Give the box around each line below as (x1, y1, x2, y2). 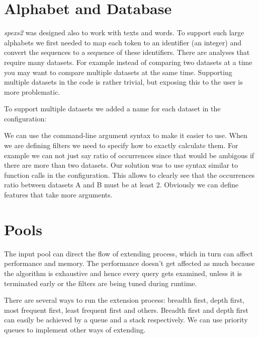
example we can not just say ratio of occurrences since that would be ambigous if (4, 150, 254, 160)
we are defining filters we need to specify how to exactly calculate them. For (4, 140, 238, 151)
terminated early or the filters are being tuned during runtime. (4, 278, 197, 288)
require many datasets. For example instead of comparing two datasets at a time (4, 56, 252, 67)
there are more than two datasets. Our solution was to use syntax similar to (4, 160, 238, 170)
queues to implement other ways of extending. (4, 324, 146, 334)
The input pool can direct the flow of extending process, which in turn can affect (4, 248, 253, 258)
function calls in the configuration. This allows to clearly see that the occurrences (4, 169, 255, 180)
